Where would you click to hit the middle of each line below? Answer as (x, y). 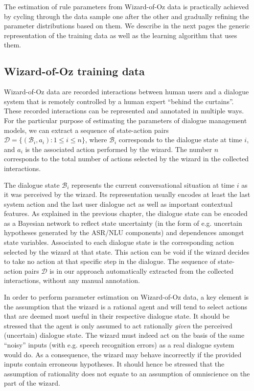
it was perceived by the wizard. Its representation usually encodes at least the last (127, 194)
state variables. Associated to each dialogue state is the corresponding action (119, 242)
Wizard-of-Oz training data (74, 71)
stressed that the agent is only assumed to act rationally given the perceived (118, 325)
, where (96, 140)
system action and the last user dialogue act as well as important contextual (118, 204)
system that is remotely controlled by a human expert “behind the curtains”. (119, 101)
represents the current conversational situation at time (153, 185)
